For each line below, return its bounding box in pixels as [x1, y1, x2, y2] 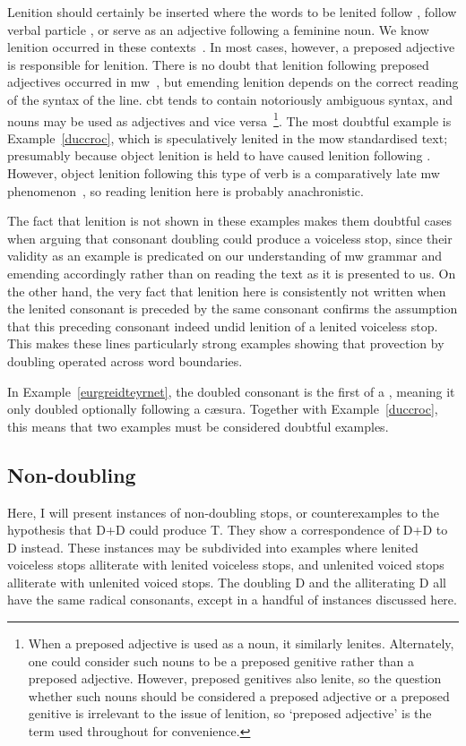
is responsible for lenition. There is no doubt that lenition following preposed [7, 55, 429, 73]
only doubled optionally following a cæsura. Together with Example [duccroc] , [7, 399, 438, 418]
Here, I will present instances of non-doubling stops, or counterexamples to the [7, 502, 440, 521]
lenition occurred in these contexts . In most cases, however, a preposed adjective [7, 38, 455, 56]
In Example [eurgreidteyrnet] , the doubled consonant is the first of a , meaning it [7, 382, 455, 400]
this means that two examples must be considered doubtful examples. [7, 416, 389, 435]
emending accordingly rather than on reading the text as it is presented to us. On [7, 263, 456, 282]
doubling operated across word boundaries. [7, 351, 243, 370]
